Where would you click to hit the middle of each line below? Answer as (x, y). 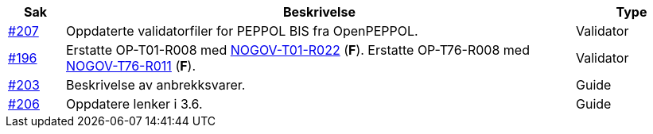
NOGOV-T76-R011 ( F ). (131, 66)
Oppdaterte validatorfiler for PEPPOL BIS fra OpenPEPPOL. (242, 31)
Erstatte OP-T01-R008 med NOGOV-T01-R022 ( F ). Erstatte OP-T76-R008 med (297, 50)
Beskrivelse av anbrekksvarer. (155, 85)
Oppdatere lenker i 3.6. (134, 104)
